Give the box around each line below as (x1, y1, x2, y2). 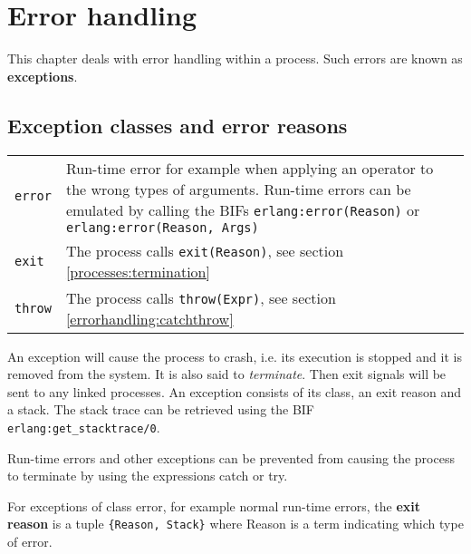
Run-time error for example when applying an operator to (65, 157, 434, 179)
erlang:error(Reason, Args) (65, 219, 259, 235)
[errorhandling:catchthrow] (65, 307, 234, 329)
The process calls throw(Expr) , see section (65, 287, 336, 308)
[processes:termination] (65, 260, 210, 282)
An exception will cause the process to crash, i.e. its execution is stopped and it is (7, 346, 462, 365)
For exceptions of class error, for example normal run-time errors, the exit (7, 496, 421, 515)
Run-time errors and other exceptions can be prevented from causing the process (7, 448, 455, 467)
